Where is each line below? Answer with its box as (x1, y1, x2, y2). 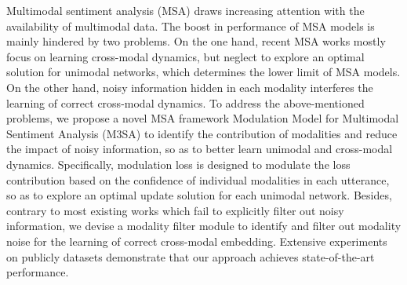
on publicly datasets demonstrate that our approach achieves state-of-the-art (6, 248, 375, 265)
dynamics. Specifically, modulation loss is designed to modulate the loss (6, 155, 351, 172)
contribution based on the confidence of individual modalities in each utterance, (6, 171, 390, 188)
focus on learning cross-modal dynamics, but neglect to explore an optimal (6, 48, 365, 64)
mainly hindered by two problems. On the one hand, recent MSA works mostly (6, 33, 386, 49)
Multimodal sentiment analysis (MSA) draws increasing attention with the (6, 2, 365, 18)
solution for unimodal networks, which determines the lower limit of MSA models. (6, 64, 401, 80)
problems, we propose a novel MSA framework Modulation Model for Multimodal (6, 110, 399, 126)
